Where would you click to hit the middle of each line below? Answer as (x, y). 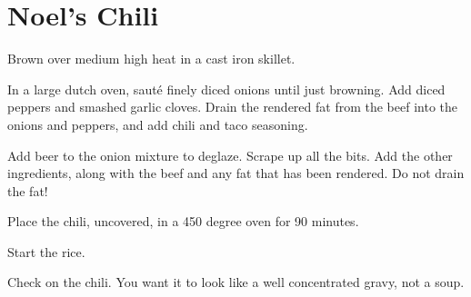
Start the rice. (46, 251)
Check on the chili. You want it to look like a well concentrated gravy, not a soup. (236, 282)
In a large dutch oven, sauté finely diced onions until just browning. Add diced (226, 89)
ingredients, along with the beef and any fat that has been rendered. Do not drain (236, 173)
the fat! (28, 190)
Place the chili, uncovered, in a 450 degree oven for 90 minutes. (183, 221)
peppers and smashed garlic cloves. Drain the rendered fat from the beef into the (233, 107)
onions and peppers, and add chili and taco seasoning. (158, 124)
